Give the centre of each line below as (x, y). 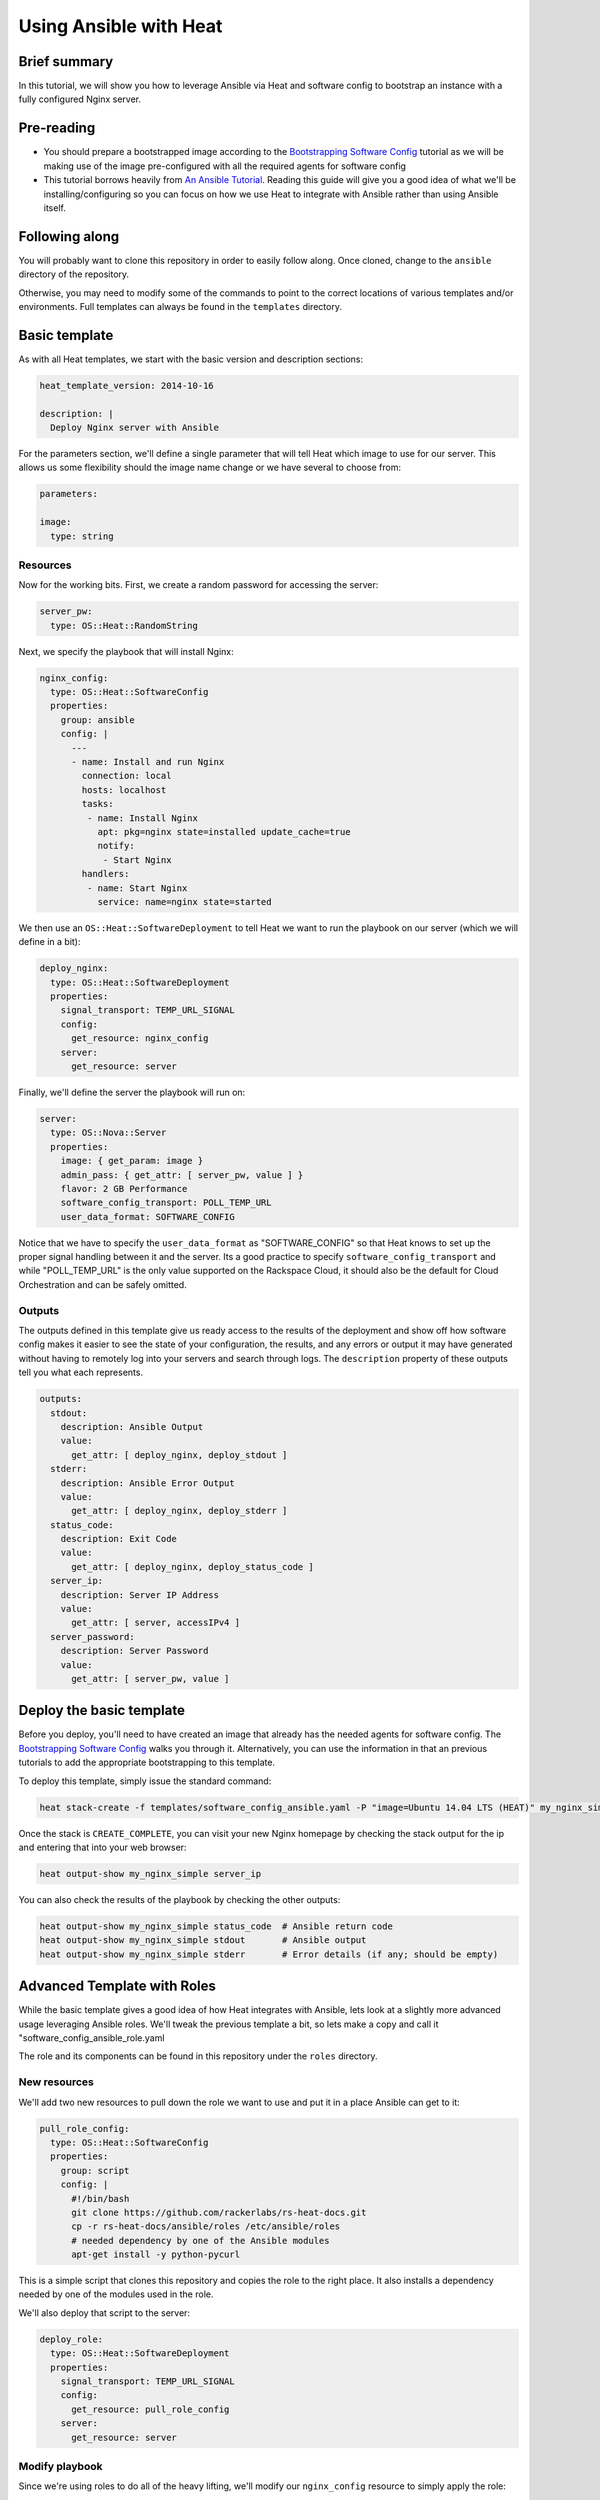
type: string (82, 536)
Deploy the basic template (101, 1710)
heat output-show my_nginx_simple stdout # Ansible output (203, 1940)
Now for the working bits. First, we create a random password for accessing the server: (198, 585)
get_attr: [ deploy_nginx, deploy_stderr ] (179, 1511)
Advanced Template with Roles (117, 1986)
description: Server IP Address (140, 1594)
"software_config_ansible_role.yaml (91, 2038)
